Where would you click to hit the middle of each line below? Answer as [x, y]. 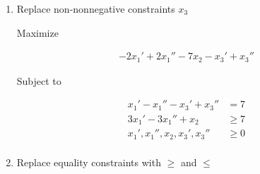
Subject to [39, 80]
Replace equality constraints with [89, 162]
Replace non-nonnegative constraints [96, 8]
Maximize [37, 32]
